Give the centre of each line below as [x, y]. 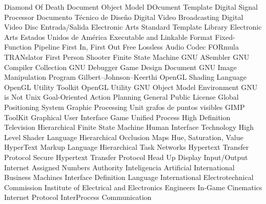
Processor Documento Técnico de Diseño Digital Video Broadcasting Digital [124, 17]
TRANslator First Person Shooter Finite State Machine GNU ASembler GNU [127, 56]
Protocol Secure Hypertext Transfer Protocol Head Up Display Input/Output [126, 157]
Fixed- [225, 37]
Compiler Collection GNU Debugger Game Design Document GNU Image [120, 67]
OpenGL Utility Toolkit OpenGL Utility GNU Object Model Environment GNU [131, 87]
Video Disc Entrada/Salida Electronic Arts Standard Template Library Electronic [133, 27]
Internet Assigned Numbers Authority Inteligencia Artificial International [119, 167]
